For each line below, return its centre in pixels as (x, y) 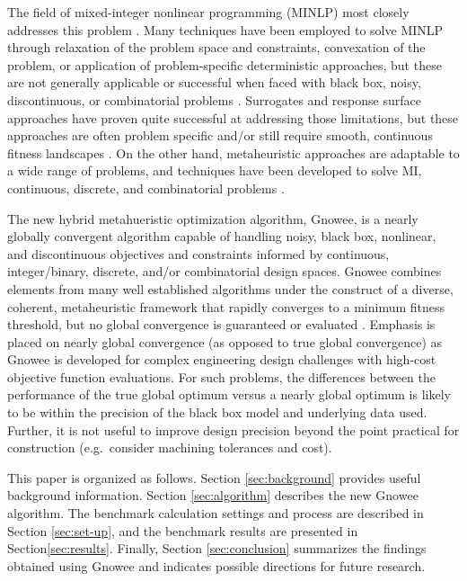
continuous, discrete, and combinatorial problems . (146, 188)
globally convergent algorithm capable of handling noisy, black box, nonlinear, (222, 236)
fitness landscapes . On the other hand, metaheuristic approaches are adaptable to (233, 152)
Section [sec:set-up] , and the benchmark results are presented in (183, 530)
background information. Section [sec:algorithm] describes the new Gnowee (213, 495)
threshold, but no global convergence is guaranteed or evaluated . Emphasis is (221, 324)
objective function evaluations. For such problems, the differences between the (221, 376)
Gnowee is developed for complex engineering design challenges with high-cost (222, 359)
